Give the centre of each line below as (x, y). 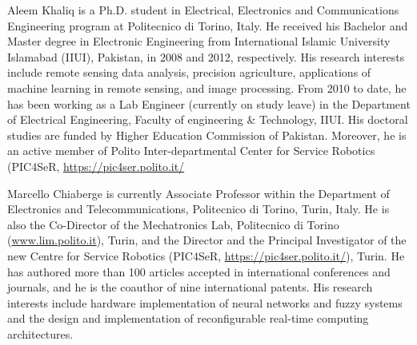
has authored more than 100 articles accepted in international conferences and (199, 271)
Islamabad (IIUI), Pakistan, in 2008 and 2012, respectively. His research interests (206, 56)
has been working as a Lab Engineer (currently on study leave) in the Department (209, 103)
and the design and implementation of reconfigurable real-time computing (188, 318)
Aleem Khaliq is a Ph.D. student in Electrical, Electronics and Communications (203, 10)
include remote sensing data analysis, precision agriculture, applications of (189, 72)
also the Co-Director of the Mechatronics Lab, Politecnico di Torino (173, 224)
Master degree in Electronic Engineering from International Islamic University (199, 41)
